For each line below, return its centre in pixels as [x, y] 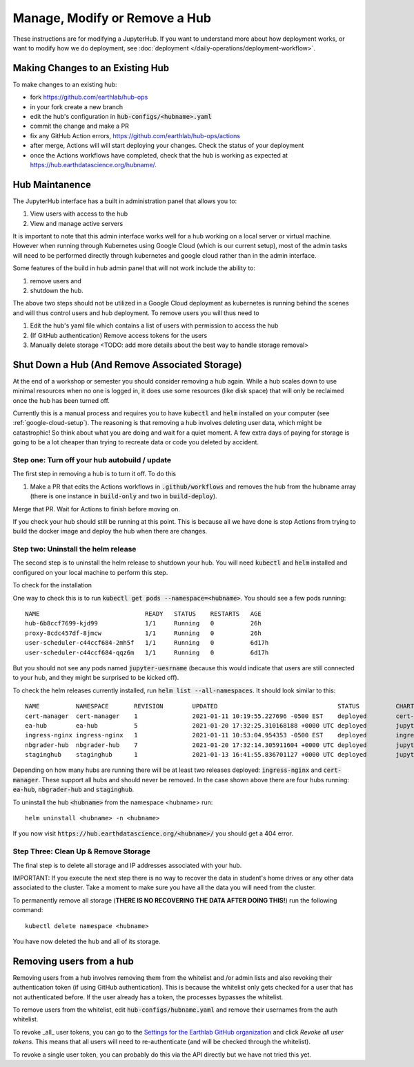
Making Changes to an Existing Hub [91, 68]
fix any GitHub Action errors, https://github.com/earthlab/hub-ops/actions [135, 135]
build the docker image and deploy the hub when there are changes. [110, 531]
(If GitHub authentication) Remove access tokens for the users [119, 335]
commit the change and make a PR [79, 126]
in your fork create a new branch [77, 106]
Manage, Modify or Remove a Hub [112, 18]
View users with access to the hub [79, 214]
